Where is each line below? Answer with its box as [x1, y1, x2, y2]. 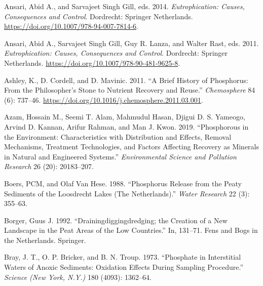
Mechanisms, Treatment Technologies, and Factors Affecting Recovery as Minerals [4, 141, 259, 152]
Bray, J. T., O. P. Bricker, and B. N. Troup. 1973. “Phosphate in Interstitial [4, 252, 241, 262]
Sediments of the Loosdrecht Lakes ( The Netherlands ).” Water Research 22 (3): [4, 188, 250, 198]
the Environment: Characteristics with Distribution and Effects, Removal [4, 131, 232, 142]
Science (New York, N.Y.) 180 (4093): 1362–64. [4, 271, 152, 282]
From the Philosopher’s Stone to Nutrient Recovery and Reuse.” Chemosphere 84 [4, 85, 255, 95]
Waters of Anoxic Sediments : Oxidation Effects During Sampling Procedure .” [4, 262, 243, 272]
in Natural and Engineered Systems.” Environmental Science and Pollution [4, 151, 237, 161]
